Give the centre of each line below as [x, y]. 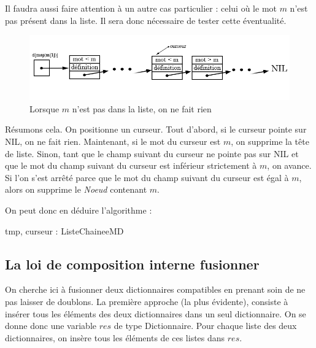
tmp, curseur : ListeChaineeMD [64, 230]
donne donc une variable [51, 326]
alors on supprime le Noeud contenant [76, 189]
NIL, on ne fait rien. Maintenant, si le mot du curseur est [113, 141]
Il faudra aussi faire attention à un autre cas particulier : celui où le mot [141, 8]
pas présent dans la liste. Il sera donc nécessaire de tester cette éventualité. [146, 20]
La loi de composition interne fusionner [132, 264]
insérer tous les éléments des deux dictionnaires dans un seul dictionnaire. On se [156, 313]
